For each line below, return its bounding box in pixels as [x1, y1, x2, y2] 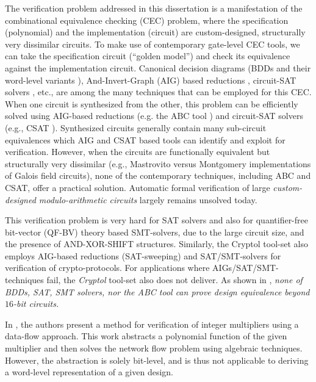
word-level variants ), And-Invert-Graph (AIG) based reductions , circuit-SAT [5, 73, 296, 86]
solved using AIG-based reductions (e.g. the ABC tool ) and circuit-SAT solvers [5, 109, 303, 122]
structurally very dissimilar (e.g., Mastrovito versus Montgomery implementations [5, 157, 311, 170]
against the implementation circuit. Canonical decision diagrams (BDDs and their [5, 61, 311, 74]
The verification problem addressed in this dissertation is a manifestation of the [5, 2, 303, 14]
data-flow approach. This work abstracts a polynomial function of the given [5, 330, 287, 342]
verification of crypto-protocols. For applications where [5, 261, 210, 274]
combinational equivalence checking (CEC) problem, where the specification [5, 13, 289, 26]
